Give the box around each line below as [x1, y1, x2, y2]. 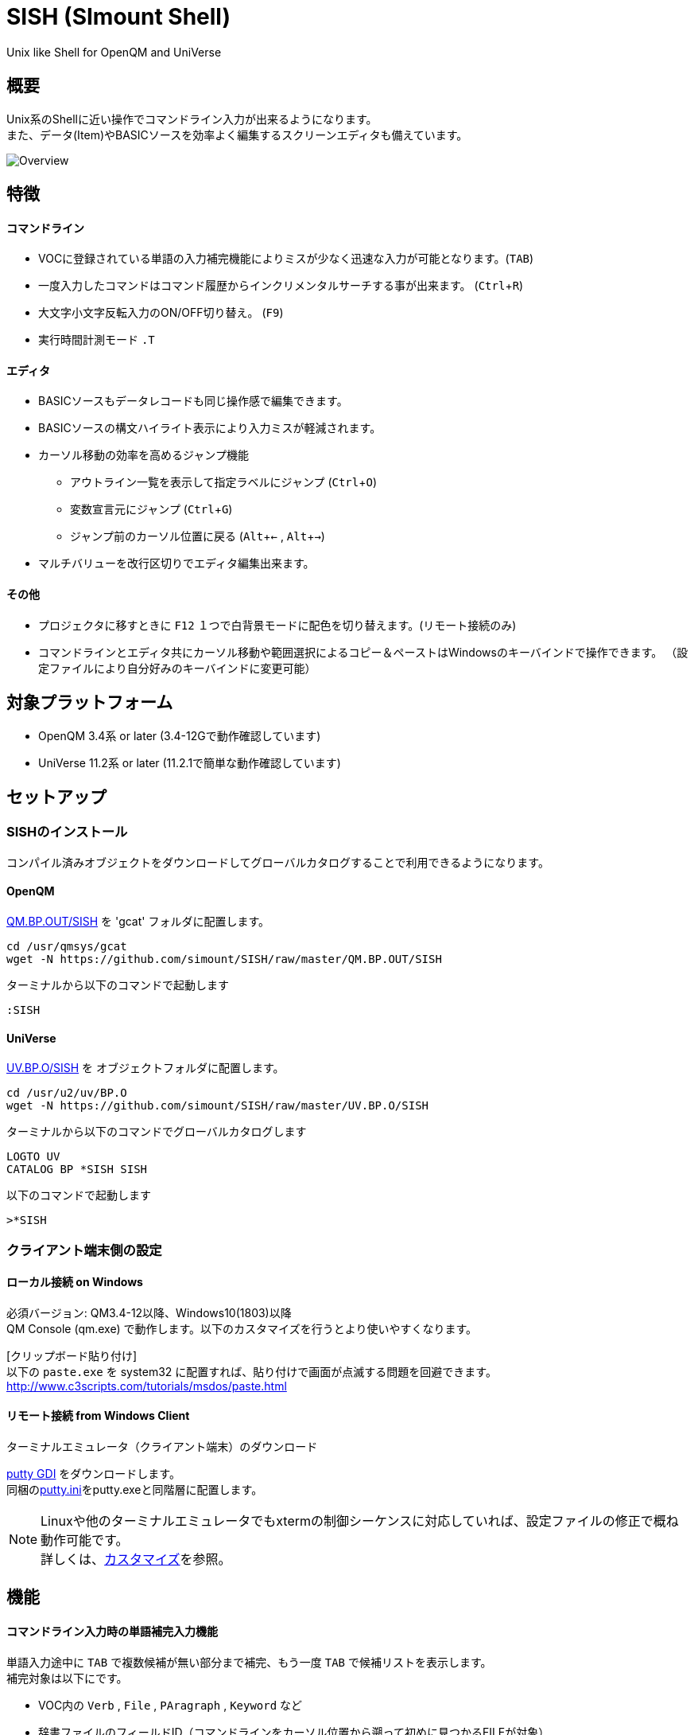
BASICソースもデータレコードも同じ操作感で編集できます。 [38, 394, 348, 408]
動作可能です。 [41, 1531, 129, 1548]
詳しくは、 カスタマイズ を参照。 [41, 1550, 231, 1567]
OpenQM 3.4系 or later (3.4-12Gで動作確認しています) [38, 728, 321, 743]
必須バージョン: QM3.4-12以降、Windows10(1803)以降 [6, 1305, 292, 1320]
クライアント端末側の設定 [6, 1242, 162, 1258]
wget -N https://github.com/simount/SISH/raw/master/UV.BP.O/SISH [6, 1099, 429, 1113]
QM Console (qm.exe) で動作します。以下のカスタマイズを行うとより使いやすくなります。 [6, 1321, 477, 1335]
